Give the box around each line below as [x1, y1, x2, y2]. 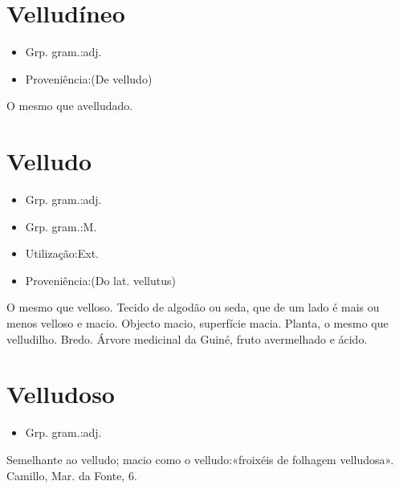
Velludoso [6, 377, 115, 410]
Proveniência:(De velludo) [25, 70, 153, 87]
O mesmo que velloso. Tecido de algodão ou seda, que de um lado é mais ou [6, 299, 380, 316]
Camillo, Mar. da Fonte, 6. [6, 467, 137, 483]
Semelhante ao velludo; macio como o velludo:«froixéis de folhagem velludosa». [6, 450, 394, 467]
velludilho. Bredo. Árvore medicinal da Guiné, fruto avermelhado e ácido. [6, 330, 368, 347]
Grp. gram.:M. [25, 218, 97, 234]
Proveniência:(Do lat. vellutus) [25, 271, 176, 288]
